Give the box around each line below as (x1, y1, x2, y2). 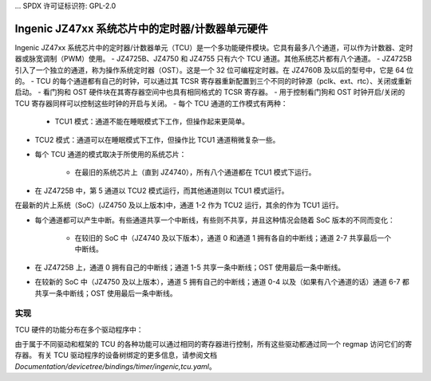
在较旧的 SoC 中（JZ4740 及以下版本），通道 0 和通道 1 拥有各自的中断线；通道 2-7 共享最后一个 (74, 233, 391, 242)
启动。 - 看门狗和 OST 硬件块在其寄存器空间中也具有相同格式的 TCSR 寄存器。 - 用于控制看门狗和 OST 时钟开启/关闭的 (14, 88, 405, 97)
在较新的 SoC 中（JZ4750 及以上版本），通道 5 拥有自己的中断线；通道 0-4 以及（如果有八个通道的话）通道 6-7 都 (34, 277, 410, 287)
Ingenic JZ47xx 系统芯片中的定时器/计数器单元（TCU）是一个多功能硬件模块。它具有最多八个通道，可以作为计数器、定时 (14, 42, 413, 52)
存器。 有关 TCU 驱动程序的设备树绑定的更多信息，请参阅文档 (14, 351, 218, 360)
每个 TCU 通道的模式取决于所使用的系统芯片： (34, 150, 187, 159)
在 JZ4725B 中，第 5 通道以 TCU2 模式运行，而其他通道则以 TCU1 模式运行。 (34, 186, 289, 195)
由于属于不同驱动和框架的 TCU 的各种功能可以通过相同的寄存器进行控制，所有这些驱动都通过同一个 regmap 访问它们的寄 (14, 340, 413, 349)
